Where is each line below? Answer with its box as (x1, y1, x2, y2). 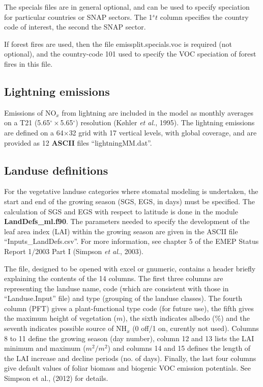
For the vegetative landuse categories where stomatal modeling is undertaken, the (4, 186, 258, 197)
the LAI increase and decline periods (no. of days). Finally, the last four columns (4, 352, 256, 363)
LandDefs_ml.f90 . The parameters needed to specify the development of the (4, 216, 250, 227)
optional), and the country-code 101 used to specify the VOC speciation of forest (4, 48, 256, 59)
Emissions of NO (4, 107, 56, 118)
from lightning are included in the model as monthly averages (62, 107, 254, 118)
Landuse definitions (4, 162, 108, 178)
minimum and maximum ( (4, 343, 86, 353)
